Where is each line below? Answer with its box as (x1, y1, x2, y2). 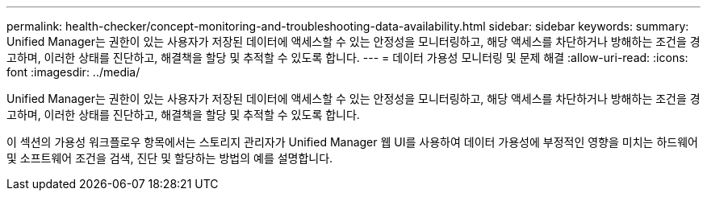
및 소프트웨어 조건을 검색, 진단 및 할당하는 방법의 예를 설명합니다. (6, 151, 333, 165)
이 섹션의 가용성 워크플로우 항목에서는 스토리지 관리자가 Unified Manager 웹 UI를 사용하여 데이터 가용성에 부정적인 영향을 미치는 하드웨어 (6, 135, 698, 149)
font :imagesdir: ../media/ (6, 65, 140, 79)
